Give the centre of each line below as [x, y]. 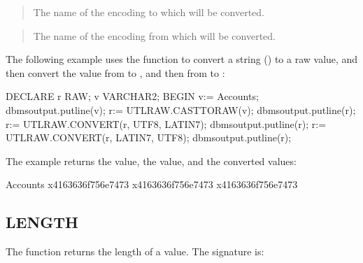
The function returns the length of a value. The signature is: [135, 251]
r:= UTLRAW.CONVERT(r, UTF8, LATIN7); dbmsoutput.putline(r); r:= [166, 123]
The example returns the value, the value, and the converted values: [151, 161]
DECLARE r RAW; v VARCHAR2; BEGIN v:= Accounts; [132, 96]
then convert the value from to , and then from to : [115, 72]
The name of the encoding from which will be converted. [154, 35]
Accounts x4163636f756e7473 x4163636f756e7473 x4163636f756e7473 [152, 184]
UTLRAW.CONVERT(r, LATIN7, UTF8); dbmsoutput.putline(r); [149, 137]
